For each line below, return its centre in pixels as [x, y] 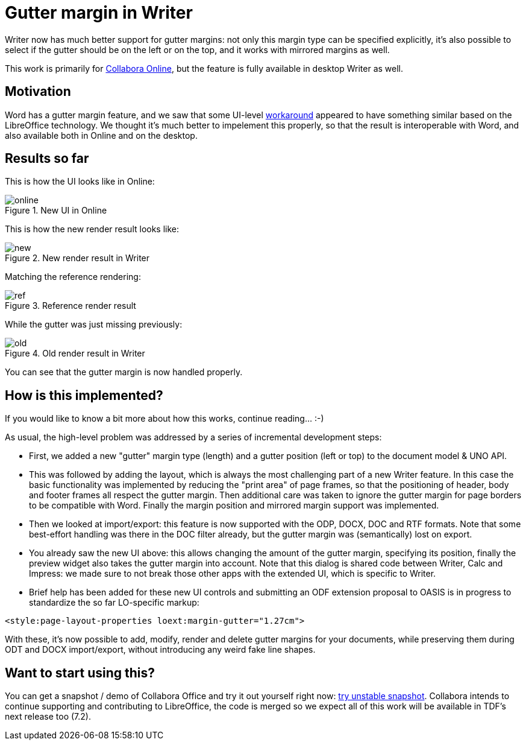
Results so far [47, 159]
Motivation [38, 92]
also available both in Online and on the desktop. [101, 135]
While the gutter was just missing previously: [94, 325]
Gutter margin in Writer [99, 13]
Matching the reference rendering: [73, 277]
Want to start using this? [80, 673]
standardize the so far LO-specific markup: [114, 603]
